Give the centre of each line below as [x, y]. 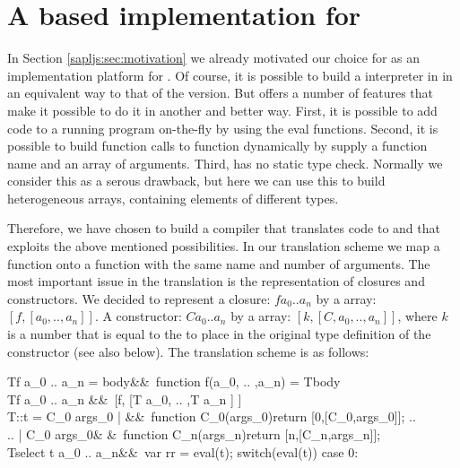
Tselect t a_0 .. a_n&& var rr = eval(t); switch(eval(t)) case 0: [183, 451]
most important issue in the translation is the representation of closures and [216, 281]
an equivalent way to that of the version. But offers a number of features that [221, 93]
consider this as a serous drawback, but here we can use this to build [196, 181]
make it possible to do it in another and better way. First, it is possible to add [222, 110]
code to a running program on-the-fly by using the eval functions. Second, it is [223, 128]
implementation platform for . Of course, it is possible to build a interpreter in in [230, 75]
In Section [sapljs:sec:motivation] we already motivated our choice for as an [214, 58]
